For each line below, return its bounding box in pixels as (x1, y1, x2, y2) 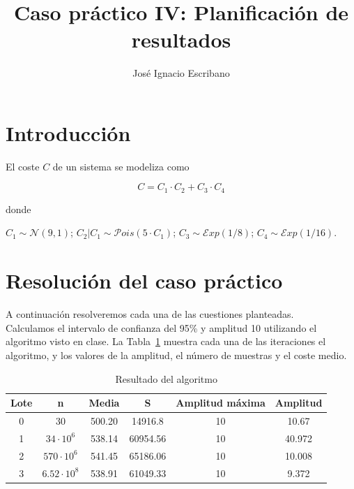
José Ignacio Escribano (132, 66, 230, 80)
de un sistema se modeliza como (52, 159, 190, 173)
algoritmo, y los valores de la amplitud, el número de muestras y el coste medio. (6, 347, 347, 362)
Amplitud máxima (176, 395, 265, 410)
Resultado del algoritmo (115, 371, 217, 386)
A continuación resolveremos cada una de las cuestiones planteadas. (6, 307, 294, 321)
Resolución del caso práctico (6, 266, 283, 295)
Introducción (6, 118, 131, 147)
